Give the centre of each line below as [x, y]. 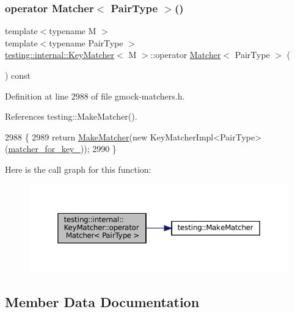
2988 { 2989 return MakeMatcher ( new [76, 136]
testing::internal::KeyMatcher [60, 55]
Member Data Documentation [102, 301]
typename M [73, 31]
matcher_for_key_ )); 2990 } [62, 149]
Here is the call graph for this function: [78, 169]
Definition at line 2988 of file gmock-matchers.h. [95, 96]
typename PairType [86, 42]
